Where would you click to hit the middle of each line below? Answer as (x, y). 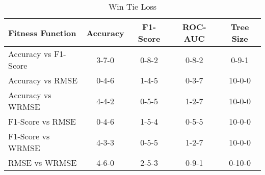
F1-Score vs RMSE (42, 121)
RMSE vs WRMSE (43, 163)
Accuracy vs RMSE (43, 80)
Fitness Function (42, 33)
